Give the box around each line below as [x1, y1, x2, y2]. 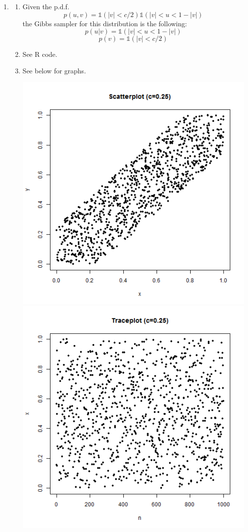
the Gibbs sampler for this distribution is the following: [22, 18, 187, 28]
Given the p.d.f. [22, 1, 69, 11]
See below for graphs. [22, 65, 86, 75]
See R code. [22, 49, 57, 59]
